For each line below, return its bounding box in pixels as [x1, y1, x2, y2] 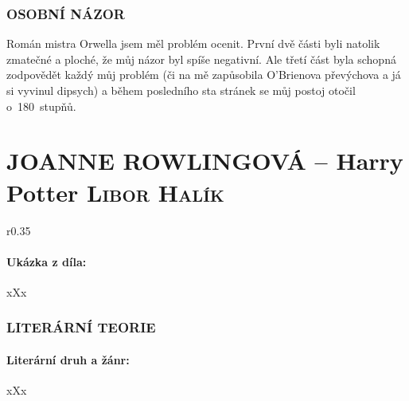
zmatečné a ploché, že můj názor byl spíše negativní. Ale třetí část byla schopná [6, 50, 396, 67]
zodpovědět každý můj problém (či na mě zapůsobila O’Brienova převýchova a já [6, 66, 401, 83]
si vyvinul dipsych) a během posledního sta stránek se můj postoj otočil [6, 82, 356, 98]
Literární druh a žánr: [6, 351, 130, 368]
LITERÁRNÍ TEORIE [6, 317, 156, 337]
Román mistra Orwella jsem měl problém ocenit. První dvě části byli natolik [6, 35, 380, 52]
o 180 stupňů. [6, 97, 76, 114]
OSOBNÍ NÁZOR [6, 3, 125, 23]
